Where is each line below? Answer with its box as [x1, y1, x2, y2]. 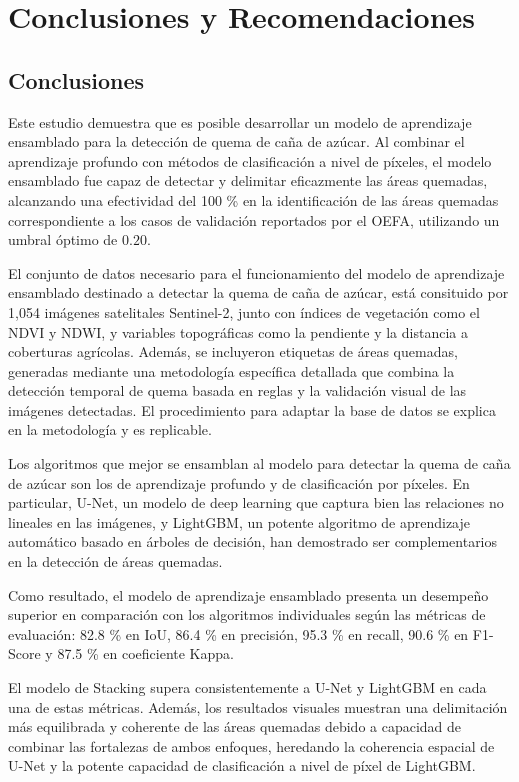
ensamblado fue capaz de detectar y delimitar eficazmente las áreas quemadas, [8, 170, 488, 191]
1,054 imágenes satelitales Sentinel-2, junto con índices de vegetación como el [8, 301, 480, 322]
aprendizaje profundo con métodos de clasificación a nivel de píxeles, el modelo [8, 150, 492, 171]
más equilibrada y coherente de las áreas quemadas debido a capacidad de [8, 716, 462, 737]
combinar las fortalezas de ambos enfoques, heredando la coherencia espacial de [8, 735, 495, 756]
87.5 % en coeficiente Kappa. [57, 643, 234, 664]
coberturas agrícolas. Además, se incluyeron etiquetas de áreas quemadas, [8, 341, 458, 362]
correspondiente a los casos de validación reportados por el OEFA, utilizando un [8, 209, 500, 230]
